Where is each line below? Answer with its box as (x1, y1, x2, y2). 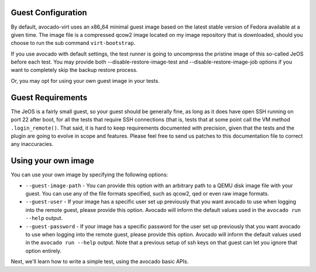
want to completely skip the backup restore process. (11, 67, 138, 74)
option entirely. (25, 247, 61, 254)
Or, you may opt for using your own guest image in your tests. (11, 77, 160, 84)
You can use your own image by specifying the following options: (11, 171, 169, 178)
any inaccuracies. (11, 141, 54, 148)
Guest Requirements (11, 92, 88, 102)
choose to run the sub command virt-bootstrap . (11, 40, 136, 47)
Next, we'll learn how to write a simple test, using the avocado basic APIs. (11, 258, 189, 265)
